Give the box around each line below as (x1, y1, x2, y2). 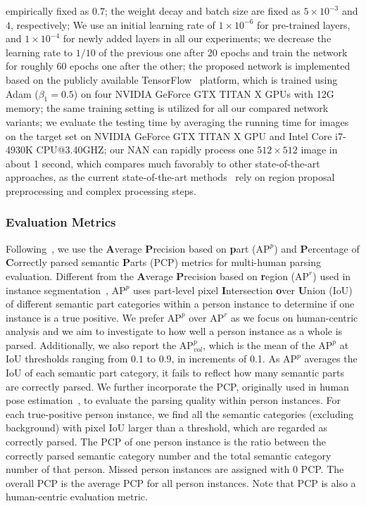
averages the (304, 351, 358, 366)
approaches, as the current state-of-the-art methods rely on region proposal (6, 170, 335, 184)
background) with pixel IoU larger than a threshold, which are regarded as (6, 420, 328, 435)
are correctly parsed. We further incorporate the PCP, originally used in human (6, 379, 349, 393)
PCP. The (301, 462, 344, 476)
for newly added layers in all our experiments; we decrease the (63, 31, 332, 46)
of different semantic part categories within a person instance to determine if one (6, 296, 355, 311)
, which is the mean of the (203, 337, 315, 352)
